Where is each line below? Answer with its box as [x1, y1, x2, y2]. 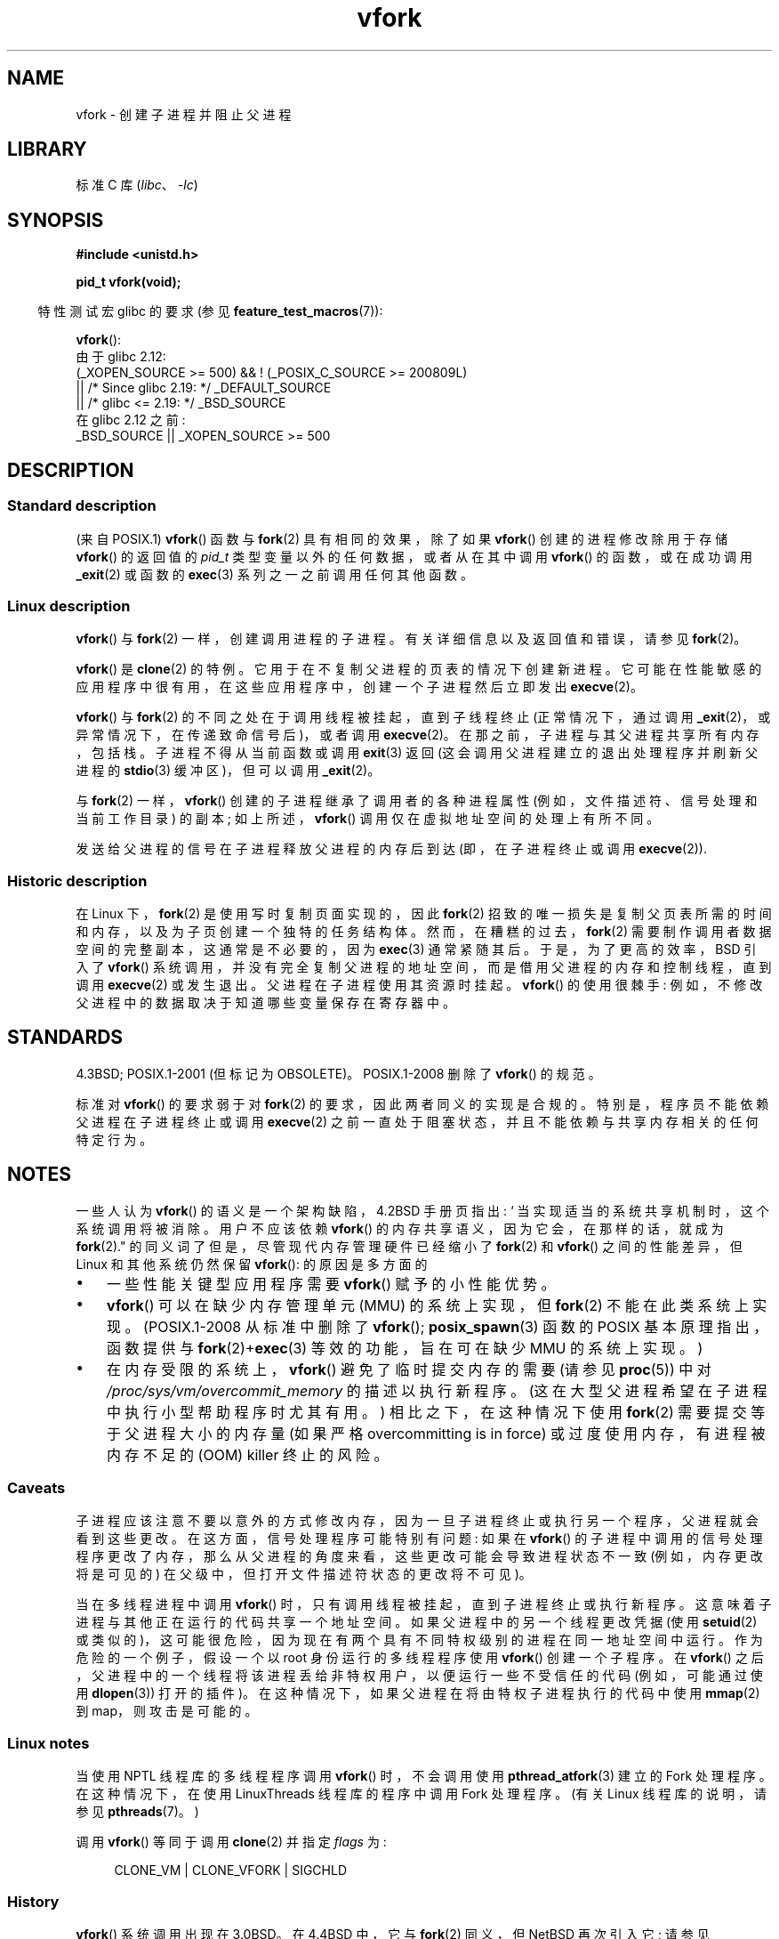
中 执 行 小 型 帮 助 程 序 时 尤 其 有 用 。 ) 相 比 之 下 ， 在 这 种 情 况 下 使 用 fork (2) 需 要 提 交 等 [107, 1402, 766, 1421]
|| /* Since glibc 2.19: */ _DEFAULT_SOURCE [76, 380, 332, 396]
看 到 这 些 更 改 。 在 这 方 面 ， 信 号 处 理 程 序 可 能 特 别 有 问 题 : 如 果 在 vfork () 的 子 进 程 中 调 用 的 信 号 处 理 [76, 1531, 763, 1547]
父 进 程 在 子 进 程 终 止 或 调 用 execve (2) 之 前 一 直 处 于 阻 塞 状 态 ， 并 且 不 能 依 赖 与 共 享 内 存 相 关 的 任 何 [76, 1113, 759, 1129]
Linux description [7, 596, 131, 615]
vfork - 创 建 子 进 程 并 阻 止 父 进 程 [76, 106, 292, 122]
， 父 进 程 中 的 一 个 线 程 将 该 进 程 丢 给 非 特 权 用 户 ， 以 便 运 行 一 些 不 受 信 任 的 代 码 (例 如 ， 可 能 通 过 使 [76, 1668, 763, 1684]
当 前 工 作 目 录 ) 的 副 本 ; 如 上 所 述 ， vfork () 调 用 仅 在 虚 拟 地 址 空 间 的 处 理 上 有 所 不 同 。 [76, 811, 660, 827]
